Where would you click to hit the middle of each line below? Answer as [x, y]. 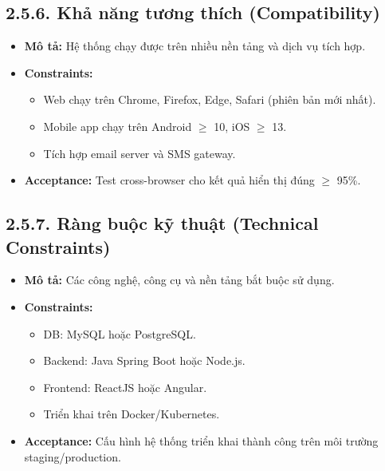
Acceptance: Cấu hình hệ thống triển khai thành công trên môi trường [201, 440]
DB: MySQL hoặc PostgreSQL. [120, 333]
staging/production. [73, 456]
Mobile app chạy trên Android [118, 126]
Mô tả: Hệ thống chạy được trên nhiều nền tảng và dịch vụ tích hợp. [195, 46]
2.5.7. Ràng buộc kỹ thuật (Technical [162, 223]
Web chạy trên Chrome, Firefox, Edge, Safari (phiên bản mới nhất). [210, 99]
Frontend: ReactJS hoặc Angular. [125, 387]
